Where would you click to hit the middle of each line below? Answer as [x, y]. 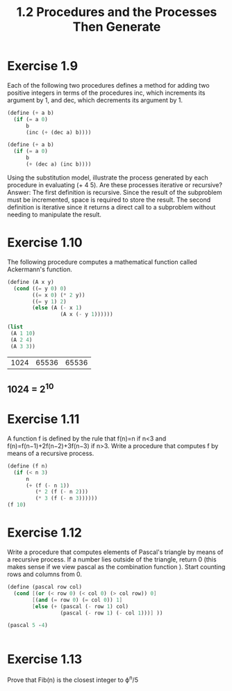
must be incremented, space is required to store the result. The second [109, 200]
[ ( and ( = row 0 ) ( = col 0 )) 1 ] [77, 600]
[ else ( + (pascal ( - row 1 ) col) [81, 606]
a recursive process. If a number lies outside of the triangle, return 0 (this [112, 559]
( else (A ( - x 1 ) [57, 308]
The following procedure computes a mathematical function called [102, 262]
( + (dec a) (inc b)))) [58, 164]
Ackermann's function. [40, 269]
